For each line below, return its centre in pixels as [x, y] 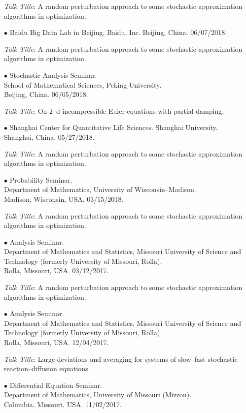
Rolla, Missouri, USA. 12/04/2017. [56, 342]
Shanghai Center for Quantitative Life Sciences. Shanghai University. [114, 127]
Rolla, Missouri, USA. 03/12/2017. [56, 270]
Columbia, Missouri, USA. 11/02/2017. [63, 404]
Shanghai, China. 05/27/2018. [49, 137]
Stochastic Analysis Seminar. [53, 75]
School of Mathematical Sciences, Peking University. [83, 84]
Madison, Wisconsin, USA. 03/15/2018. [64, 199]
